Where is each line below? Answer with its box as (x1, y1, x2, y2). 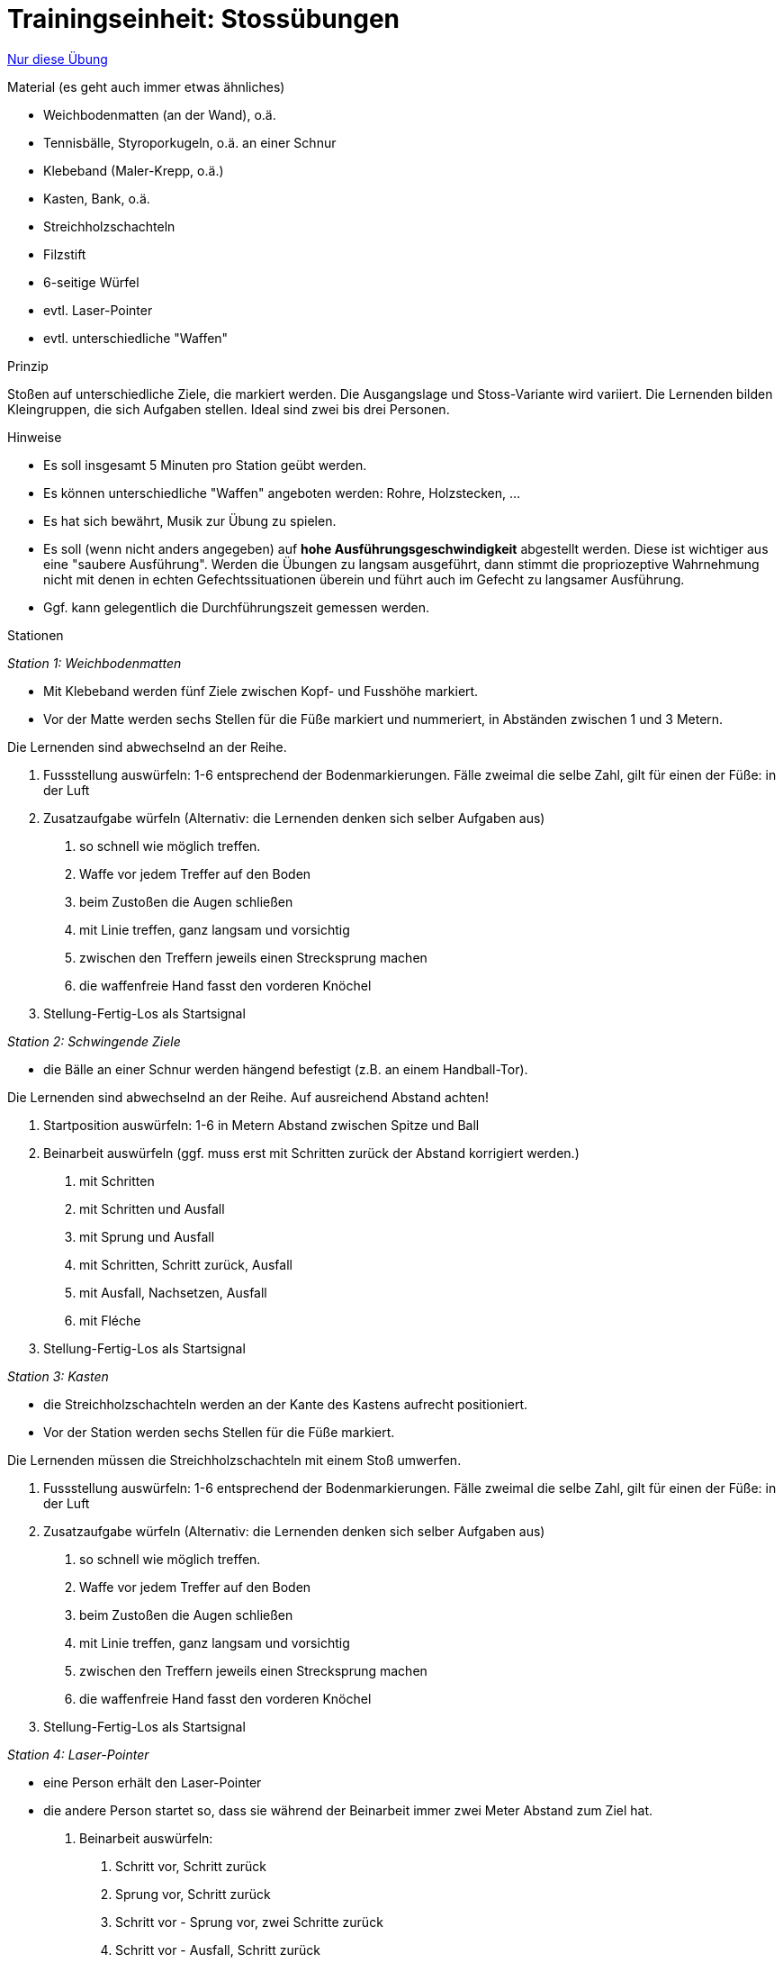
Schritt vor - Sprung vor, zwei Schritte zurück (115, 1913, 383, 1930)
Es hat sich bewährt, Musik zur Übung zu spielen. (43, 512, 337, 529)
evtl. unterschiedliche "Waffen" (43, 330, 229, 346)
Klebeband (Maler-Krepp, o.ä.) (43, 162, 224, 178)
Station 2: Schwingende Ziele (7, 1033, 181, 1049)
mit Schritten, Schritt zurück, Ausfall (79, 1256, 292, 1272)
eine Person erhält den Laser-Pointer (43, 1774, 262, 1790)
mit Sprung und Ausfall (79, 1228, 215, 1244)
